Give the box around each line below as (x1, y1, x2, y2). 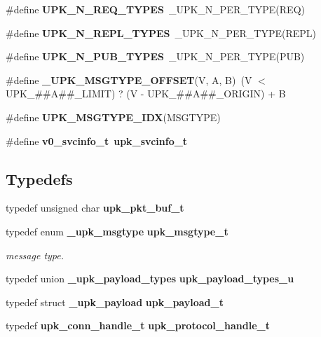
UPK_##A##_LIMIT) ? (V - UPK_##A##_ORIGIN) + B (6, 86, 286, 101)
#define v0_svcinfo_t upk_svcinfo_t (6, 133, 188, 148)
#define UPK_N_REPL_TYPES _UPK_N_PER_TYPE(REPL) (6, 25, 316, 40)
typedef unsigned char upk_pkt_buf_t (6, 200, 184, 215)
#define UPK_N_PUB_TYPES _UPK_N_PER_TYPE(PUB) (6, 49, 305, 64)
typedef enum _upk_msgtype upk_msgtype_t (6, 223, 228, 238)
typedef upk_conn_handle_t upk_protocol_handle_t (6, 318, 270, 333)
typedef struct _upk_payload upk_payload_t (6, 294, 224, 309)
